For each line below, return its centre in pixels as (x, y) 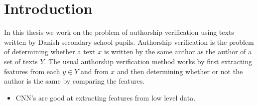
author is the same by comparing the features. (74, 81)
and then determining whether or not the (180, 71)
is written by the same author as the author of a (178, 52)
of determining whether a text (50, 52)
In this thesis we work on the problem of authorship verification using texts (119, 32)
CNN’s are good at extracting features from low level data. (106, 97)
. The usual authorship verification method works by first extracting (148, 61)
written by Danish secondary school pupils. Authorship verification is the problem (129, 42)
